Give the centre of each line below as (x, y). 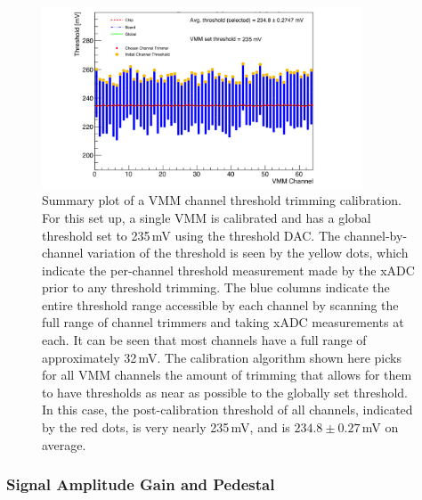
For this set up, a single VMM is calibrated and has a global (207, 217)
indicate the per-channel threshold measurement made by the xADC (228, 270)
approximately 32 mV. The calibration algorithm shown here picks (222, 357)
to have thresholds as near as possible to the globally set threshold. (225, 392)
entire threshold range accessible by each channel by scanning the (220, 304)
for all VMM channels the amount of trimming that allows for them (227, 375)
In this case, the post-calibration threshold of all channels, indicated (227, 410)
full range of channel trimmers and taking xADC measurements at (223, 322)
